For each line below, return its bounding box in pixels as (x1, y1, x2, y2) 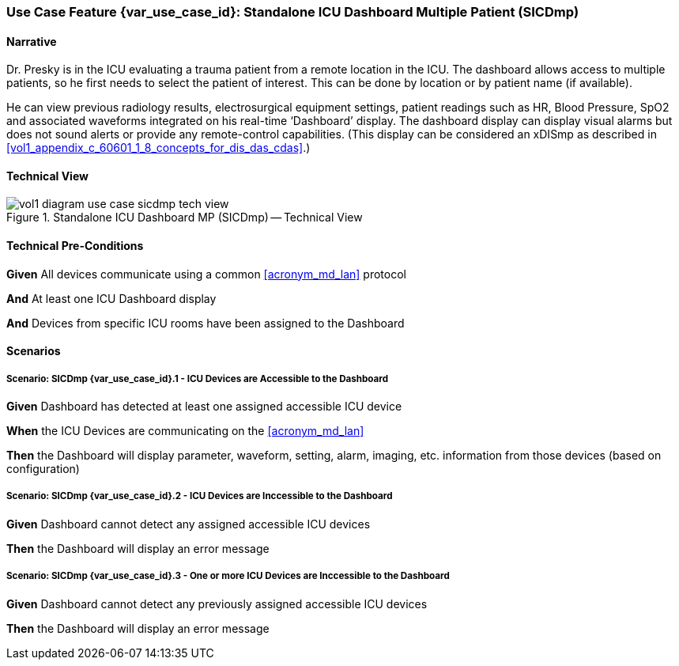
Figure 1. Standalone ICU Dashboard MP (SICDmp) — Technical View (6, 210, 363, 225)
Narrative (6, 34, 57, 48)
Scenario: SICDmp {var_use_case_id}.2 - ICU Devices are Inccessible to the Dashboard (6, 490, 393, 502)
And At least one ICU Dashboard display (6, 291, 217, 305)
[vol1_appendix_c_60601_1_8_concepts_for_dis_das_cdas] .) (6, 141, 311, 155)
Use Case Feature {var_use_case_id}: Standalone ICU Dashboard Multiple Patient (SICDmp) (6, 4, 579, 20)
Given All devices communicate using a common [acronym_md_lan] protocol (6, 267, 406, 281)
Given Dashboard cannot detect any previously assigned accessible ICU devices (6, 596, 428, 611)
